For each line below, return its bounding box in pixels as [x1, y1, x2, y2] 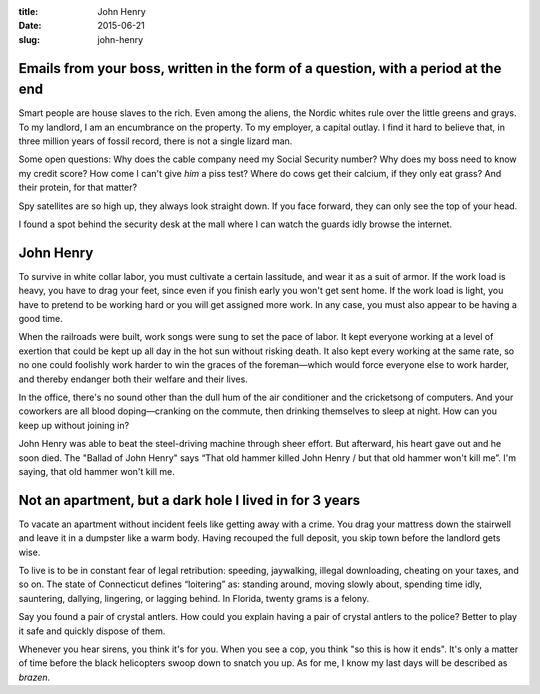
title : [18, 6, 39, 17]
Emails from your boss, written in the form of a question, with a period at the [18, 60, 502, 77]
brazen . [18, 671, 51, 683]
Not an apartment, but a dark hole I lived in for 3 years [18, 491, 361, 509]
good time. [18, 313, 64, 325]
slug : [18, 33, 40, 45]
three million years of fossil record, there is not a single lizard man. [18, 135, 293, 147]
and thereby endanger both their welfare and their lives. [18, 373, 249, 385]
